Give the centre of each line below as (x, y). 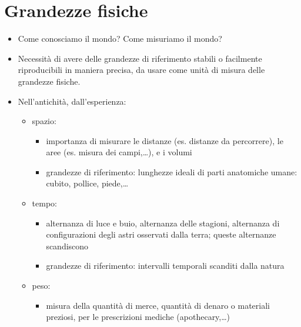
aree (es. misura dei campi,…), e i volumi (119, 152)
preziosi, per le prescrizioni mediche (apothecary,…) (138, 317)
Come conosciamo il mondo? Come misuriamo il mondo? (120, 39)
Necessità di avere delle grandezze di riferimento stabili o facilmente (140, 58)
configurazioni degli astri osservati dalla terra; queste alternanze (161, 234)
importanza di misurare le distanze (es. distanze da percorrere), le (165, 140)
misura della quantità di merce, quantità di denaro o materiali (158, 305)
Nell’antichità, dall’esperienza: (72, 101)
